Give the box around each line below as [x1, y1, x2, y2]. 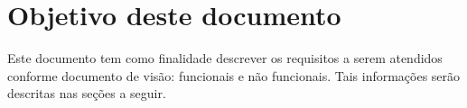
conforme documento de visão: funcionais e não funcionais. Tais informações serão [7, 66, 461, 85]
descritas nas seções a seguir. [7, 84, 166, 103]
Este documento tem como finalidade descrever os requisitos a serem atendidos [7, 49, 443, 67]
